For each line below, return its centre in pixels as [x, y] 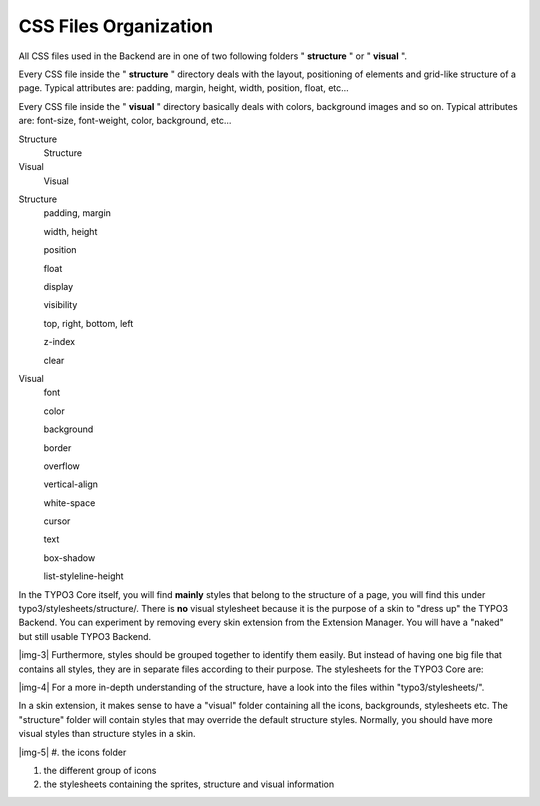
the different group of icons [100, 770]
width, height [70, 231]
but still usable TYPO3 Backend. [85, 636]
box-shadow [69, 557]
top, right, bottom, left [88, 323]
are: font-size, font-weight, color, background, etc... [125, 121]
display [58, 287]
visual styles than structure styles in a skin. [107, 734]
